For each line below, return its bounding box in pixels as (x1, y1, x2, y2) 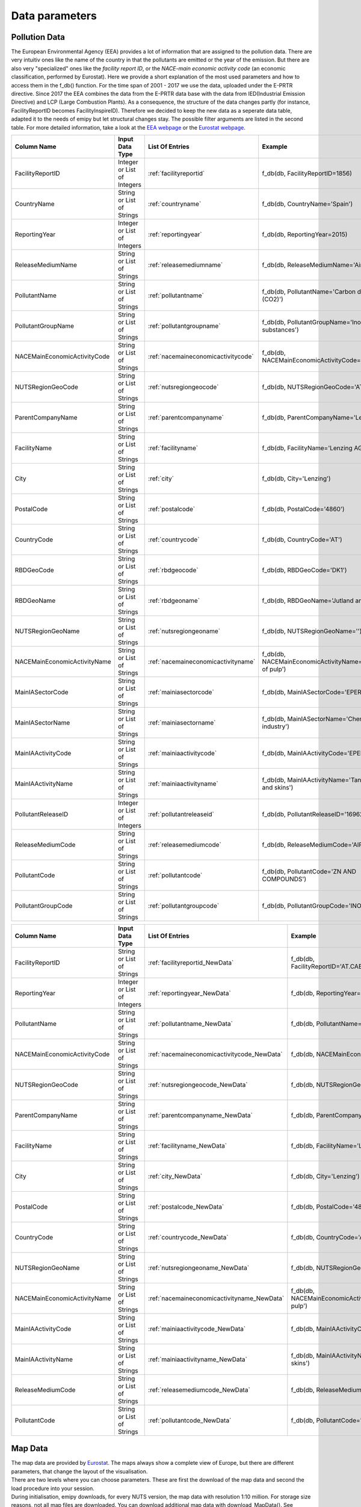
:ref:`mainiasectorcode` (148, 688, 215, 696)
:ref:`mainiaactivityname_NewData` (148, 1355, 248, 1364)
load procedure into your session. (11, 1485, 94, 1492)
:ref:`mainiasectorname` (148, 718, 216, 726)
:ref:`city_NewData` (148, 1172, 203, 1180)
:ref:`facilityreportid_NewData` (148, 958, 234, 967)
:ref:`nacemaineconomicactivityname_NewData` (148, 1294, 285, 1302)
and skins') (262, 783, 294, 791)
